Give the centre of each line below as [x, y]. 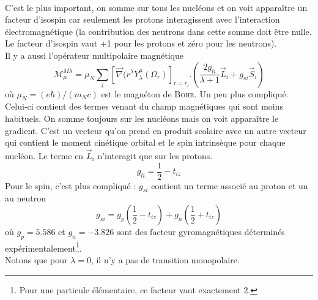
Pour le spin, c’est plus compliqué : [71, 185]
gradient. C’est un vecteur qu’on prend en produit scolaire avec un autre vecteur [156, 130]
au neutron [25, 198]
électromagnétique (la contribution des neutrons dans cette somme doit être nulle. [158, 31]
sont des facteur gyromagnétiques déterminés [201, 231]
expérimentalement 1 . [43, 247]
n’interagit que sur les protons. [155, 155]
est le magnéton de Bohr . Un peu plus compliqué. [195, 93]
